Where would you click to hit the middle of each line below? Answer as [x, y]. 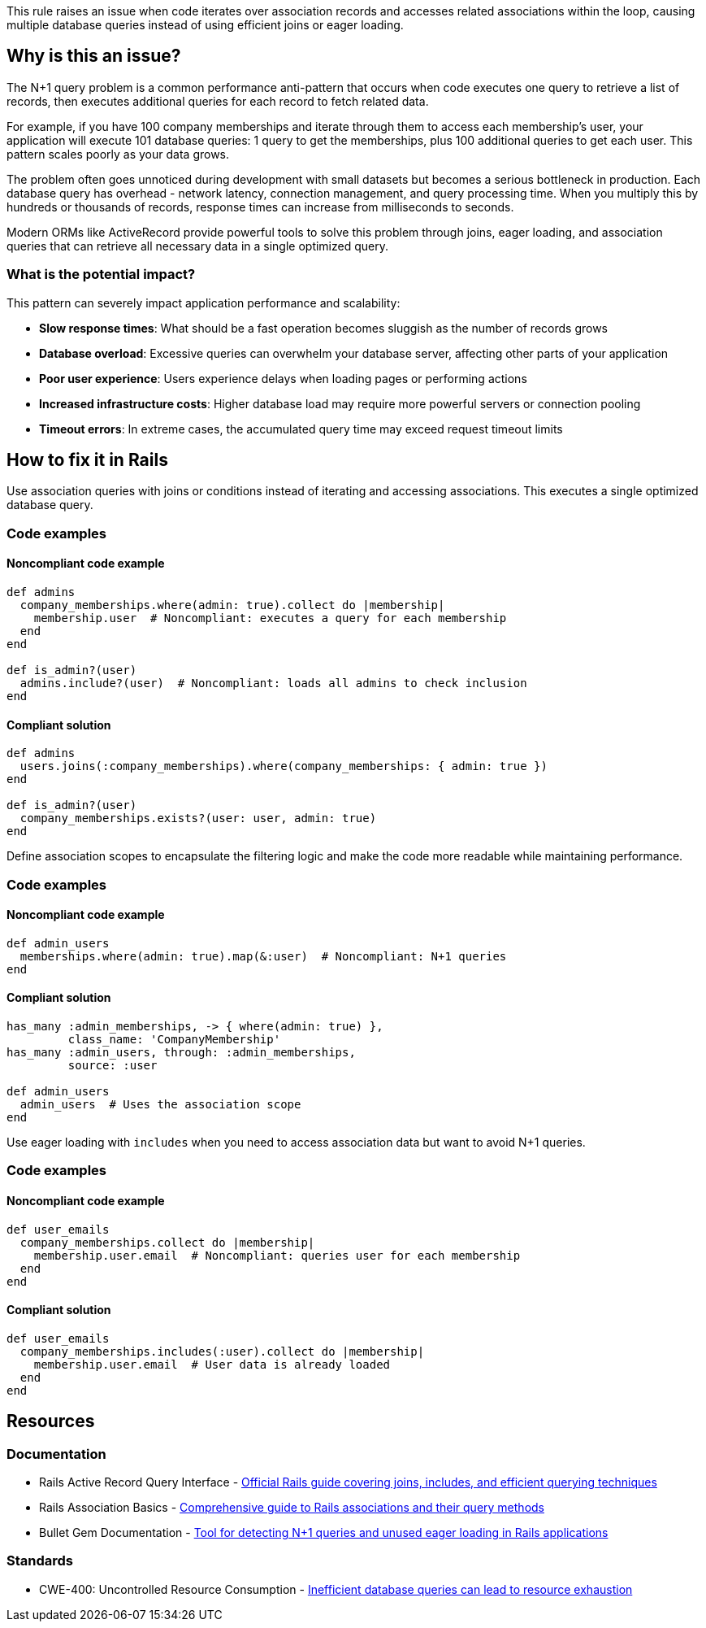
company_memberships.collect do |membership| [167, 1242]
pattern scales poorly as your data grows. [118, 154]
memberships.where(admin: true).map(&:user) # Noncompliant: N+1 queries [263, 956]
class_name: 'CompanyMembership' [174, 1040]
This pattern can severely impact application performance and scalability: [204, 303]
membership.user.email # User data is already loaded [212, 1364]
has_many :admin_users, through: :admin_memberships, [181, 1053]
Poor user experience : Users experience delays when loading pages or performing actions [283, 378]
